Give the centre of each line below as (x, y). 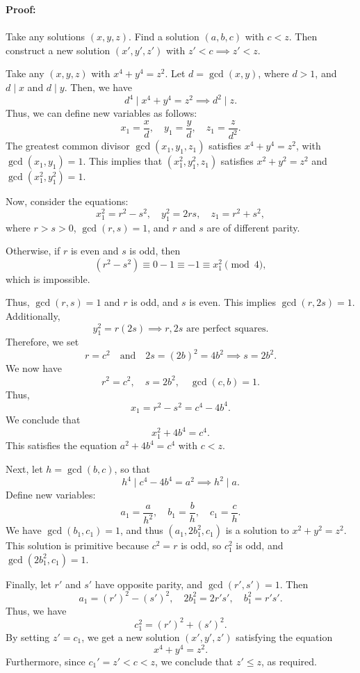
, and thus (141, 530)
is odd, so (201, 545)
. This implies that (123, 161)
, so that (132, 468)
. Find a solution (164, 37)
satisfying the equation (284, 636)
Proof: (21, 9)
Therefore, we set (42, 342)
